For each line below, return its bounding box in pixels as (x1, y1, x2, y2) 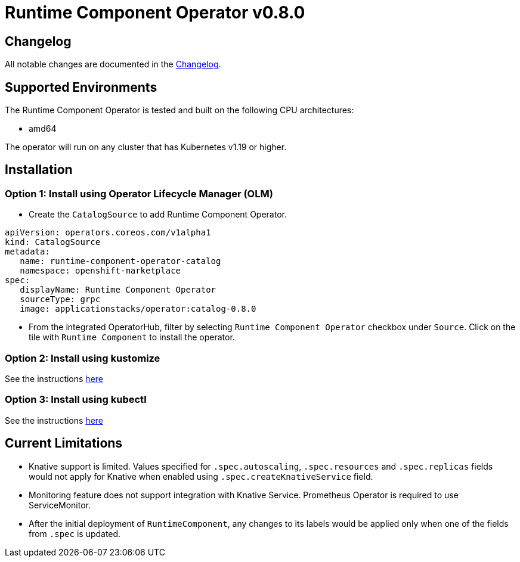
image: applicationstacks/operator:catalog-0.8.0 (20, 304, 256, 314)
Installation (5, 162, 73, 178)
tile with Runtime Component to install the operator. (29, 332, 235, 343)
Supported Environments (5, 79, 157, 95)
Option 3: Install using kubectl (5, 393, 147, 406)
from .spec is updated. (29, 528, 121, 539)
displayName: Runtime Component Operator (20, 285, 216, 295)
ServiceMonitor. (29, 499, 91, 510)
